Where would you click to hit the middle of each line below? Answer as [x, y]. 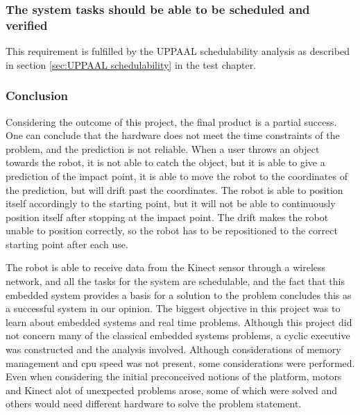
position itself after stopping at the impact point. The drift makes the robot [167, 217]
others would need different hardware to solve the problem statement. [154, 404]
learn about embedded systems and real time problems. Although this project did [179, 322]
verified [27, 25]
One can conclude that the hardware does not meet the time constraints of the [173, 135]
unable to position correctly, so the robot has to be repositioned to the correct [172, 230]
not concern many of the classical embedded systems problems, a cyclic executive [178, 335]
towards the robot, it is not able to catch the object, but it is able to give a [165, 162]
